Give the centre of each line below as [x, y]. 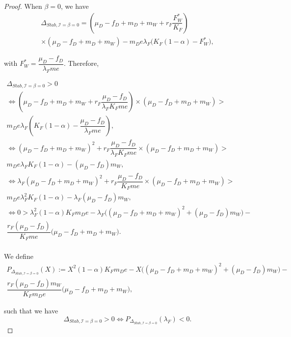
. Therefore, [81, 63]
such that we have [31, 311]
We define [19, 256]
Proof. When [23, 6]
